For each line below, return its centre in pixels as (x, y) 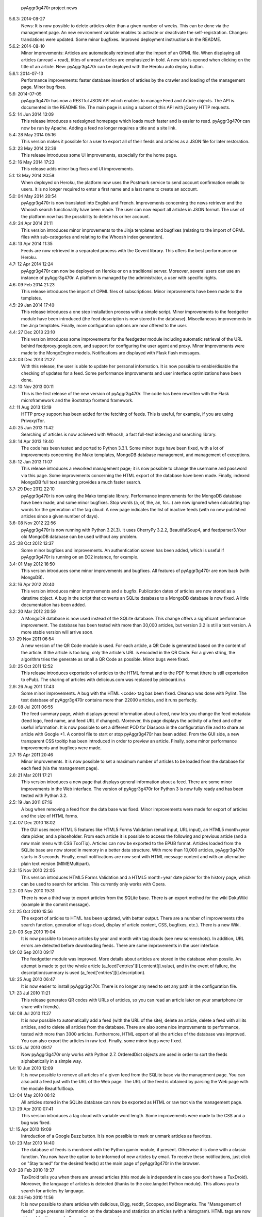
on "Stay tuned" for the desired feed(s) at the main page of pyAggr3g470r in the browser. (111, 1163)
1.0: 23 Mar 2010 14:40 (32, 1143)
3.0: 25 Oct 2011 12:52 (31, 666)
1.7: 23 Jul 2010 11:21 (30, 993)
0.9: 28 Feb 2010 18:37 (32, 1170)
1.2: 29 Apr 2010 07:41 (31, 1109)
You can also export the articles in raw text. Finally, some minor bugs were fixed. (102, 1041)
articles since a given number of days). (60, 516)
